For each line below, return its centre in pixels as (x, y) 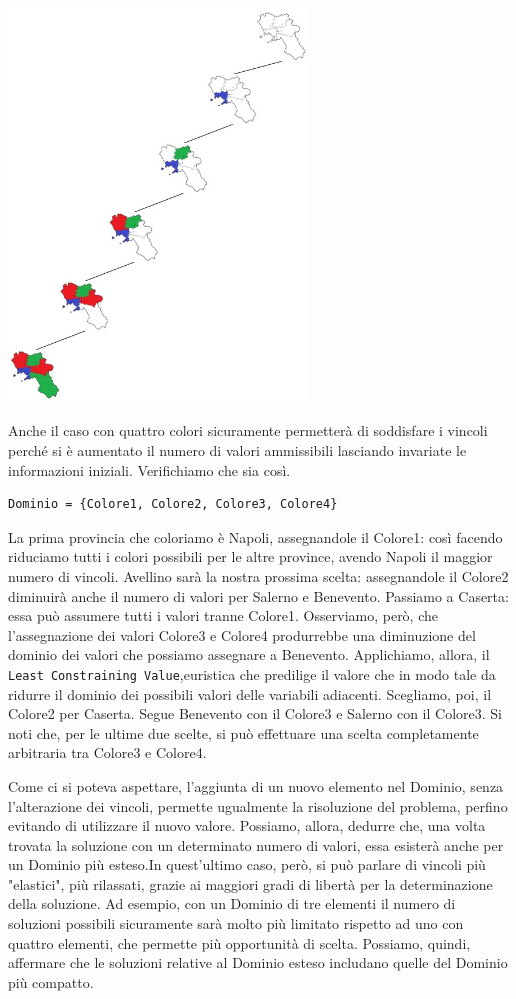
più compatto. (51, 981)
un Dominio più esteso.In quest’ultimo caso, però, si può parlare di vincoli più (247, 864)
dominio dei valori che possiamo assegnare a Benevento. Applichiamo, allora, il (249, 654)
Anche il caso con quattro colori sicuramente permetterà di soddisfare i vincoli (248, 430)
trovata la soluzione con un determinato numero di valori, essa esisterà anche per (256, 844)
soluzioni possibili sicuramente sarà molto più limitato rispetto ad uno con (236, 923)
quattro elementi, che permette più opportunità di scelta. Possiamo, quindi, (239, 942)
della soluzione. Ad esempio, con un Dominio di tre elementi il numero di (232, 903)
